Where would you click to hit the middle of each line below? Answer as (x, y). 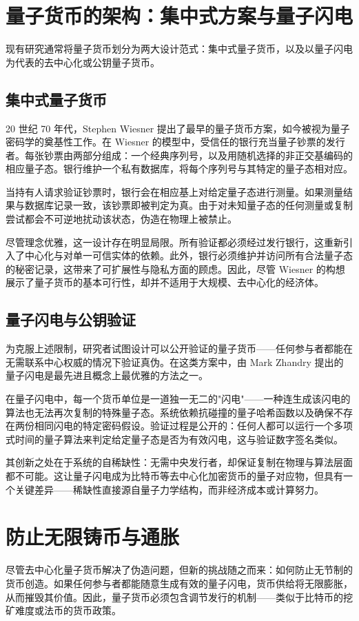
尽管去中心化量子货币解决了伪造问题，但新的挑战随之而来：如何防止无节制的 (179, 570)
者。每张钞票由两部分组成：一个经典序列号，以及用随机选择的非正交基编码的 (179, 155)
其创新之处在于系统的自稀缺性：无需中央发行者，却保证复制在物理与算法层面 (179, 462)
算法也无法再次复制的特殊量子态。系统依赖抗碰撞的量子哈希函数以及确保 (170, 412)
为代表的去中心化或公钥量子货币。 (83, 62)
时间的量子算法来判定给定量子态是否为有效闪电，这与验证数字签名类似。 (179, 439)
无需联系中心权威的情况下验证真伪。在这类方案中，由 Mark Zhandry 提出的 (175, 362)
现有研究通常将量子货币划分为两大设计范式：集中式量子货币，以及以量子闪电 (179, 49)
